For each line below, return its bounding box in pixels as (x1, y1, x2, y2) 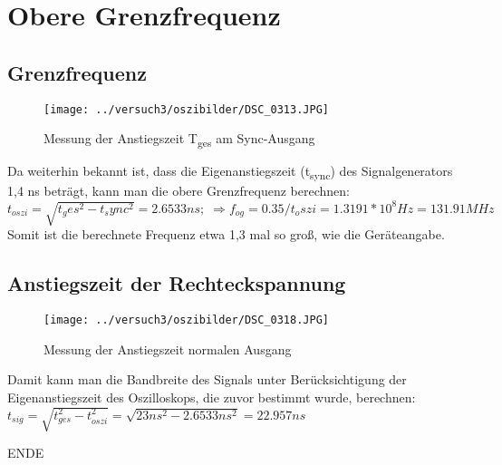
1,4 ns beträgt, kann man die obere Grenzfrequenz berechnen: (7, 181, 350, 200)
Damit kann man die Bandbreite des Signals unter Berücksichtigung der (7, 370, 407, 389)
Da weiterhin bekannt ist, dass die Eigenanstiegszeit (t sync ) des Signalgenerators (7, 161, 453, 183)
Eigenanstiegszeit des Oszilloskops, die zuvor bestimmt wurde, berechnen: (7, 387, 416, 406)
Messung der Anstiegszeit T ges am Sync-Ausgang (43, 129, 315, 150)
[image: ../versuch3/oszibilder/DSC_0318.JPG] (43, 314, 329, 327)
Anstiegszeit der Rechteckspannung (7, 269, 346, 297)
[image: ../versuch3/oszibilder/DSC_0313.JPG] (43, 102, 329, 116)
